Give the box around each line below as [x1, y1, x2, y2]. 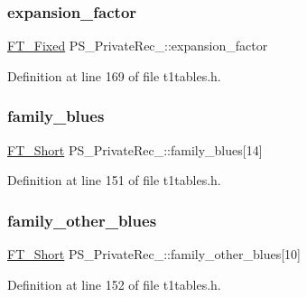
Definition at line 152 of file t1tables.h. [7, 274, 221, 293]
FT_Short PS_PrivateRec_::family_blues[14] [7, 140, 263, 159]
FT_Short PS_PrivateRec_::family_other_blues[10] [7, 245, 301, 264]
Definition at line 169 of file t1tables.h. [7, 66, 221, 85]
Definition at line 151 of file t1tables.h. [7, 171, 221, 190]
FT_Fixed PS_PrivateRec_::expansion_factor [7, 36, 268, 55]
